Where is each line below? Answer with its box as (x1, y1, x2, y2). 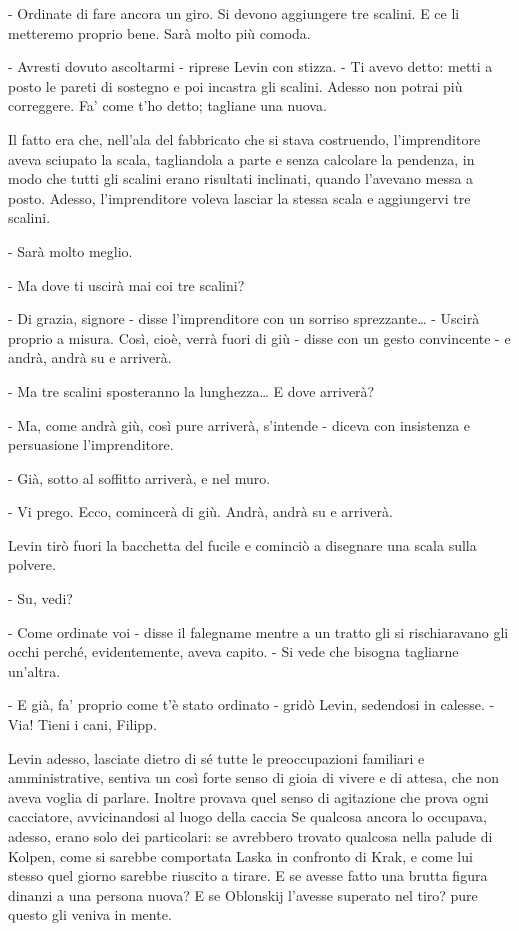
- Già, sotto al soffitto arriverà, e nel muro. (8, 467, 271, 488)
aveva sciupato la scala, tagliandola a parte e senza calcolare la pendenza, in (8, 148, 475, 169)
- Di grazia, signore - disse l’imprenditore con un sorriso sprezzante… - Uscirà (8, 308, 480, 329)
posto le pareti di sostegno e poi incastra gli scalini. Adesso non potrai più (8, 75, 463, 96)
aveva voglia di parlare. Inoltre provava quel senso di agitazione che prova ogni (8, 786, 489, 807)
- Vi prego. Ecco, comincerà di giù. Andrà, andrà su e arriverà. (8, 501, 393, 522)
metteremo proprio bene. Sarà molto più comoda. (8, 22, 311, 43)
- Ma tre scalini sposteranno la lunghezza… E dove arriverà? (8, 380, 375, 401)
